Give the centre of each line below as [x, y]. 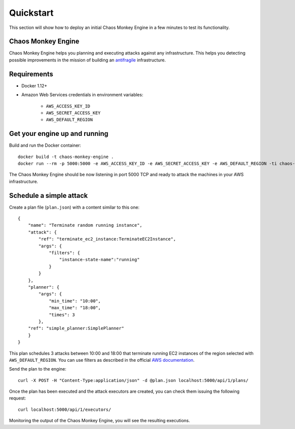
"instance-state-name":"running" [100, 260]
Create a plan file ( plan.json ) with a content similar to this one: [74, 207]
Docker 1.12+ [34, 85]
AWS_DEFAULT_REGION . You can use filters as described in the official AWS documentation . [102, 360]
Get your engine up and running [59, 134]
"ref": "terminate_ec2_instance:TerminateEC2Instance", [107, 239]
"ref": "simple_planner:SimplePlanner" [76, 328]
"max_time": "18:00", [75, 308]
